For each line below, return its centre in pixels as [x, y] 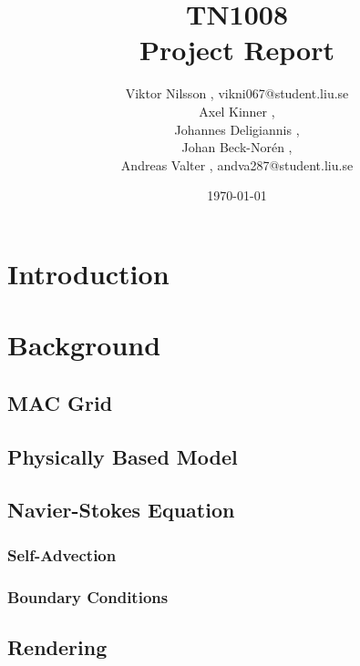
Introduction [88, 273]
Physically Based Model [123, 456]
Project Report [237, 50]
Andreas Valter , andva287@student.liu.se [237, 164]
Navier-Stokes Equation [121, 510]
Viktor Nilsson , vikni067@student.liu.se [237, 93]
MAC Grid [60, 402]
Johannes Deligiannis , [237, 129]
